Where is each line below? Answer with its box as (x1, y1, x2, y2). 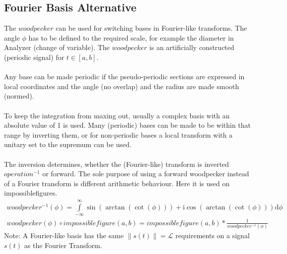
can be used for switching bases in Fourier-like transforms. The (56, 23, 247, 33)
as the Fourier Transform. (24, 240, 102, 250)
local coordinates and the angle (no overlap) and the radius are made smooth (4, 81, 239, 91)
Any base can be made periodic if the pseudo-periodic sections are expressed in (4, 71, 245, 82)
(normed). (4, 91, 34, 101)
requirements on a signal (175, 230, 250, 240)
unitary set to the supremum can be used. (4, 139, 132, 150)
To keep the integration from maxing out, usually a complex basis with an (4, 110, 230, 120)
